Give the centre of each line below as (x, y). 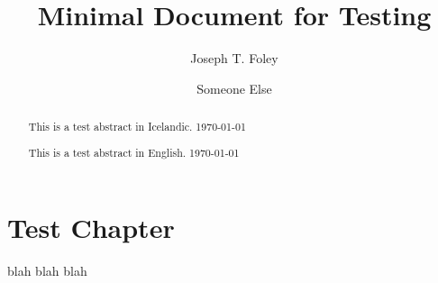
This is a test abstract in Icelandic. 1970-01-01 (137, 127)
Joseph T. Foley (234, 58)
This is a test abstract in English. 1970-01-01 (134, 152)
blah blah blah (47, 271)
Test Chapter (91, 228)
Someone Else (234, 88)
